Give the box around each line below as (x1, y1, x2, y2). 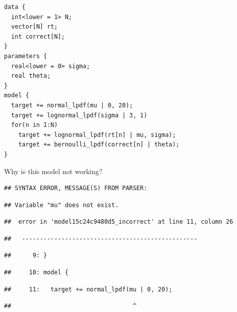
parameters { (4, 52, 47, 60)
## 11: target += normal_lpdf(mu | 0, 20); (4, 285, 172, 293)
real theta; (11, 72, 51, 80)
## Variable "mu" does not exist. (4, 201, 119, 209)
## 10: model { (4, 269, 68, 276)
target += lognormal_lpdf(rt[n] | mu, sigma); (18, 131, 176, 138)
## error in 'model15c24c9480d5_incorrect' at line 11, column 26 (4, 218, 233, 226)
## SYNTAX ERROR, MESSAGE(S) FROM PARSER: (4, 185, 147, 192)
